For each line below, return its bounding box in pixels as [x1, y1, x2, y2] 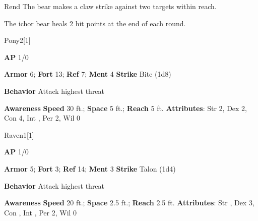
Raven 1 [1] [4, 129, 34, 140]
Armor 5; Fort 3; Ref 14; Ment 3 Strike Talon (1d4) [4, 163, 176, 174]
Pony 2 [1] [4, 35, 31, 45]
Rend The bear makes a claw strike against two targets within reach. [4, 1, 217, 11]
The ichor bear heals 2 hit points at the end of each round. [4, 18, 186, 28]
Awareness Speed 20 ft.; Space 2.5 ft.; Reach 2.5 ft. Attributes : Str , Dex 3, [4, 197, 254, 208]
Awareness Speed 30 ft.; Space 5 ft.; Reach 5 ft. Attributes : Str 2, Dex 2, [4, 102, 247, 113]
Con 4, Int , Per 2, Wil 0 [4, 113, 81, 123]
